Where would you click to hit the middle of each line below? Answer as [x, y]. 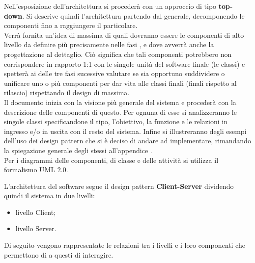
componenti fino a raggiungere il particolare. [71, 25]
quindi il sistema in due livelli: [49, 196]
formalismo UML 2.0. [36, 170]
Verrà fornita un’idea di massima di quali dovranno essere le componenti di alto [124, 35]
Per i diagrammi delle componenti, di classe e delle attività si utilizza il [111, 160]
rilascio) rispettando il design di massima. [67, 92]
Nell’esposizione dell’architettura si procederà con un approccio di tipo [110, 6]
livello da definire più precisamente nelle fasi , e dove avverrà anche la [109, 44]
